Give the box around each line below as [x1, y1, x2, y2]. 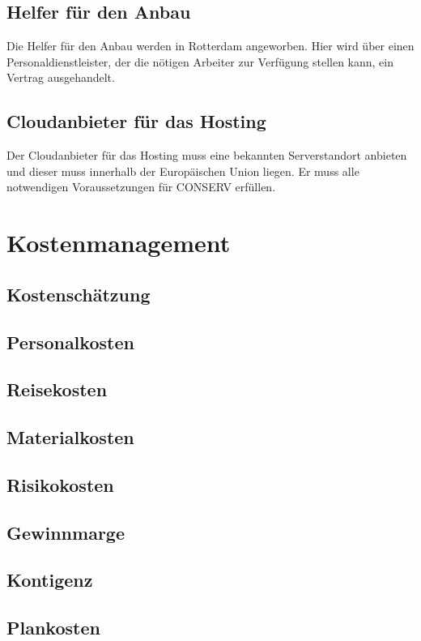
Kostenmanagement [6, 226, 231, 259]
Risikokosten [6, 472, 114, 497]
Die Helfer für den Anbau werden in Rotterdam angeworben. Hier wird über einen [6, 37, 415, 54]
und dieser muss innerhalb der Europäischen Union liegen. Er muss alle [6, 162, 359, 179]
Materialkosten [6, 425, 134, 450]
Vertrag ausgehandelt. [6, 69, 115, 86]
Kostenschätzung [6, 281, 151, 306]
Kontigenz [6, 567, 93, 592]
